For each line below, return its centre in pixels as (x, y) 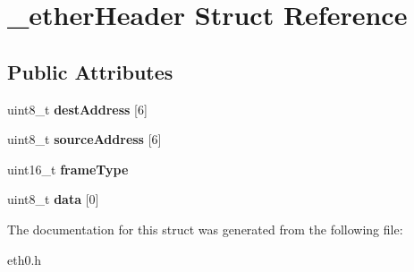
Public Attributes (90, 71)
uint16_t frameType (68, 169)
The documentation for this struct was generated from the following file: (205, 229)
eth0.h (25, 259)
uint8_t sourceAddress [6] (84, 139)
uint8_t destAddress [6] (77, 109)
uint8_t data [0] (53, 199)
